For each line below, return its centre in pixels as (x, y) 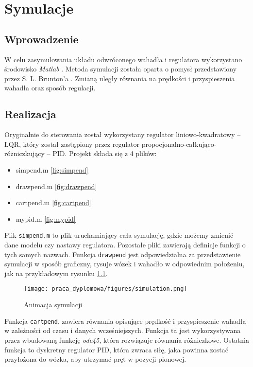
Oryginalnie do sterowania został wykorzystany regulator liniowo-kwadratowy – (123, 134)
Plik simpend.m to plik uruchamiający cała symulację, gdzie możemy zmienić (119, 235)
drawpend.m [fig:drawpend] (56, 186)
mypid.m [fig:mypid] (46, 218)
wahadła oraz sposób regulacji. (50, 88)
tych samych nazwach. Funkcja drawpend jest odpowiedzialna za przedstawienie (123, 254)
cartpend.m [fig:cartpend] (53, 202)
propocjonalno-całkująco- (179, 144)
